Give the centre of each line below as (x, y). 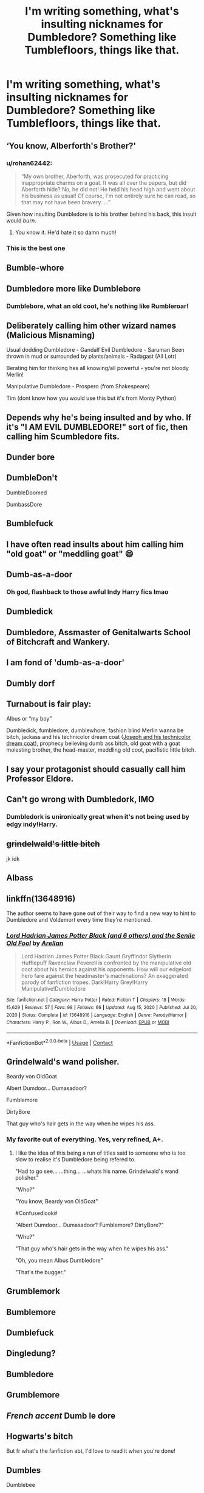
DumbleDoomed (27, 493)
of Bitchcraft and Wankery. (58, 642)
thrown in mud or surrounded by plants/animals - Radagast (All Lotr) (92, 356)
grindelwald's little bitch (53, 844)
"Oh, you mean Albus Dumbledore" (59, 1260)
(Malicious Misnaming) (51, 335)
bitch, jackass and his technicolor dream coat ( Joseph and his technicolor (99, 737)
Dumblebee (21, 1485)
